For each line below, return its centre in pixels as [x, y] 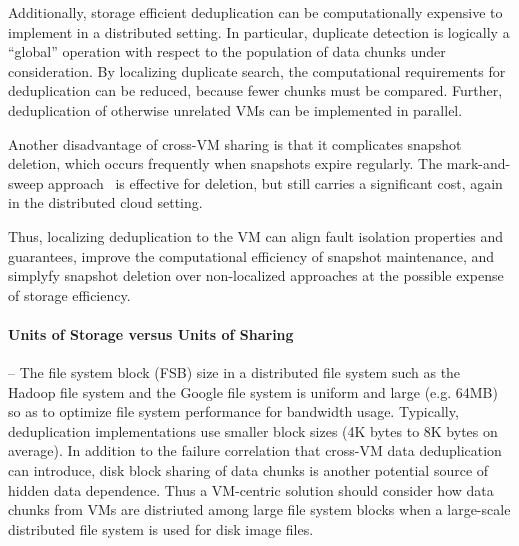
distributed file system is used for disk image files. [161, 528]
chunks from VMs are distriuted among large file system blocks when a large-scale [259, 509]
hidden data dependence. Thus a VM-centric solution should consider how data [251, 489]
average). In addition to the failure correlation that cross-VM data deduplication [255, 450]
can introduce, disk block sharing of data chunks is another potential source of [248, 470]
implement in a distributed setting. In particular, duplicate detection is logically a [259, 31]
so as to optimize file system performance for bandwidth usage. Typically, [233, 411]
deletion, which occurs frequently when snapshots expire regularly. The [225, 163]
